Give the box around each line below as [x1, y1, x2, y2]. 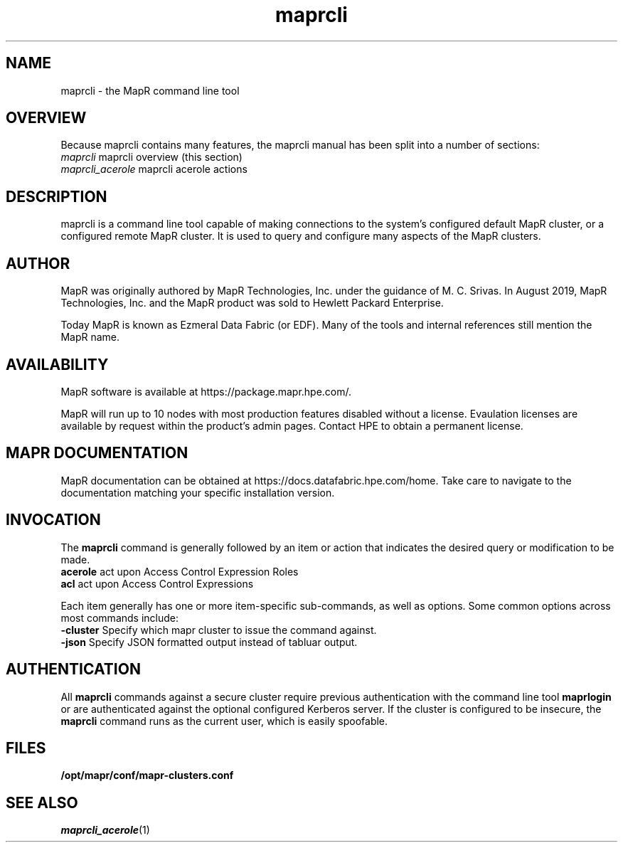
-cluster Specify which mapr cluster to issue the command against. [60, 623, 377, 636]
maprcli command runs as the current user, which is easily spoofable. [60, 714, 388, 727]
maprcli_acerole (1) [60, 824, 150, 837]
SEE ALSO [6, 793, 78, 812]
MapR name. [60, 331, 120, 344]
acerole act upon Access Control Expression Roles [60, 565, 299, 578]
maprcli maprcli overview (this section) [60, 151, 243, 164]
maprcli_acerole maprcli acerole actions [60, 163, 247, 176]
